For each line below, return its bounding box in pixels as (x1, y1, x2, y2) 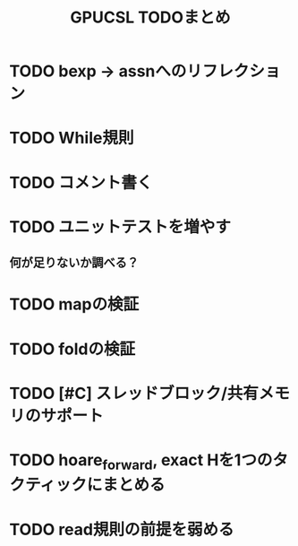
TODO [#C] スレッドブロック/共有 (9, 383, 260, 403)
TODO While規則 (9, 128, 134, 148)
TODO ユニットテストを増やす (9, 216, 231, 237)
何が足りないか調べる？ (9, 256, 139, 271)
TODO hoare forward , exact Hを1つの (9, 449, 273, 473)
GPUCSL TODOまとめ (70, 7, 231, 28)
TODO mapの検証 (9, 294, 140, 315)
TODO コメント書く (9, 172, 153, 193)
